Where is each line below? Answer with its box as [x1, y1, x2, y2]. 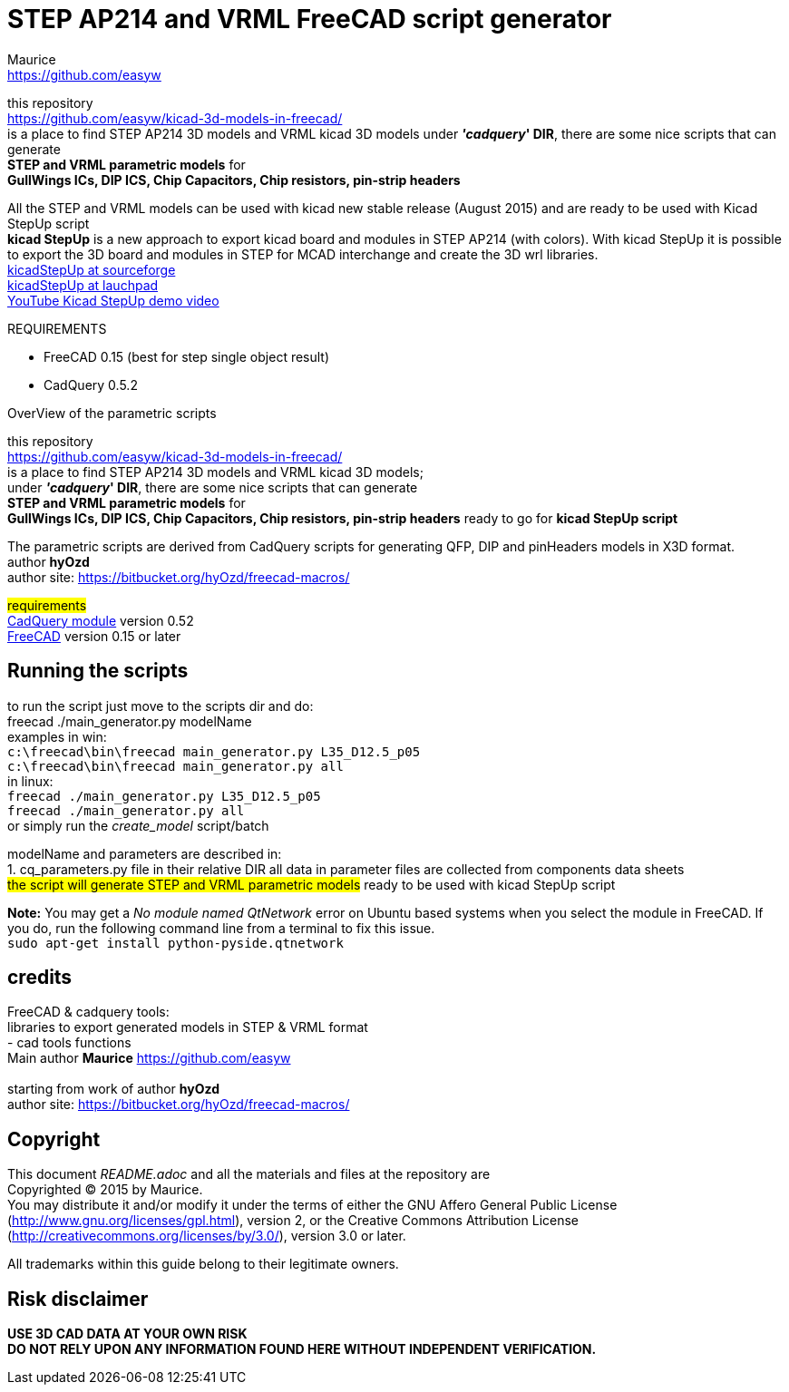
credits [7, 966, 73, 989]
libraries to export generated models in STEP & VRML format [7, 1019, 368, 1036]
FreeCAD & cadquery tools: [7, 1004, 170, 1020]
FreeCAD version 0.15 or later [7, 628, 181, 644]
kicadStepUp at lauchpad [7, 277, 159, 293]
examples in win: [7, 728, 107, 745]
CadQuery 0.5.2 [44, 376, 138, 393]
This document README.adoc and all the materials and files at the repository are [7, 1166, 491, 1183]
